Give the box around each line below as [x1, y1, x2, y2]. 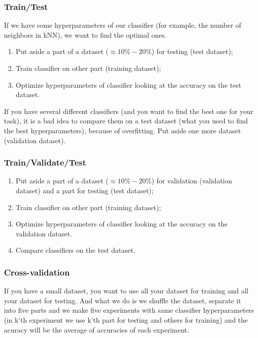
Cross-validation [4, 266, 70, 278]
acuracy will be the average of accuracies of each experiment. [4, 324, 190, 335]
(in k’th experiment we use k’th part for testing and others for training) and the [4, 314, 248, 325]
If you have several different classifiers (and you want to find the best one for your [4, 106, 254, 116]
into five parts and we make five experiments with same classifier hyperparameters [4, 305, 254, 315]
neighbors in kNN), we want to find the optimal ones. [4, 29, 167, 40]
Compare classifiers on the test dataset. [15, 245, 135, 255]
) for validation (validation [151, 175, 232, 186]
